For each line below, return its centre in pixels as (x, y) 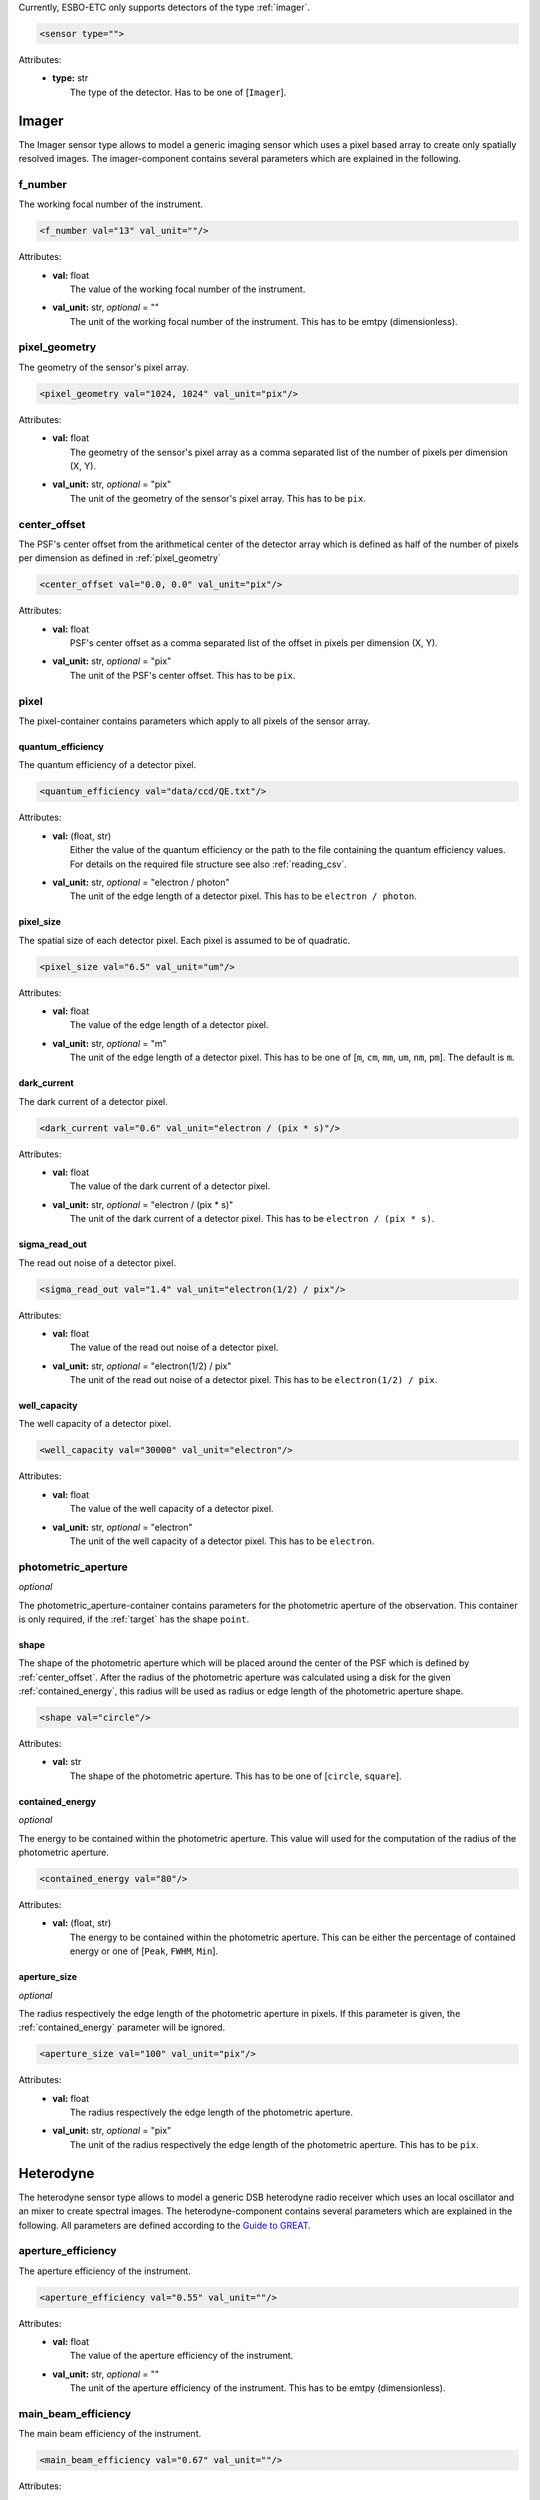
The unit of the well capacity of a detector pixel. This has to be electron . (222, 1541)
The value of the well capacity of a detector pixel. (172, 1509)
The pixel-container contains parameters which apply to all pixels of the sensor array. (194, 721)
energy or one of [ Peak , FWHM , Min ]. (144, 1951)
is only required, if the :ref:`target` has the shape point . (134, 1619)
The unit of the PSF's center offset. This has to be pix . (183, 675)
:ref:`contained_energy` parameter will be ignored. (122, 2027)
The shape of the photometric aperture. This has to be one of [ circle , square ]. (236, 1776)
